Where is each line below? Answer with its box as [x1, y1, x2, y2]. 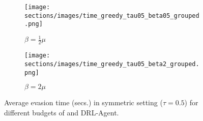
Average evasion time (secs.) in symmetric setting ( [4, 97, 163, 108]
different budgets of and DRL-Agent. [4, 107, 119, 117]
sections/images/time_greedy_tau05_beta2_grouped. [24, 60, 199, 68]
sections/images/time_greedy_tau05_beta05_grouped [24, 12, 199, 19]
